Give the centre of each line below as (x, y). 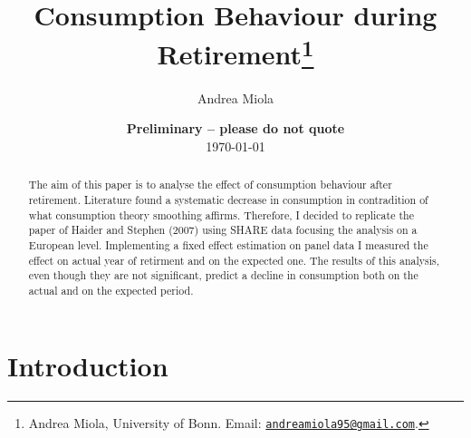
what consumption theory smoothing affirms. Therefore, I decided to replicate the (221, 214)
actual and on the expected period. (111, 290)
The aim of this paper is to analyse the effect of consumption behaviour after (210, 185)
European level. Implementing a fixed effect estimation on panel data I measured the (228, 244)
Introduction (88, 366)
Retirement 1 (235, 52)
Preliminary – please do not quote (235, 128)
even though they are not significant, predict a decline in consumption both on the (223, 275)
